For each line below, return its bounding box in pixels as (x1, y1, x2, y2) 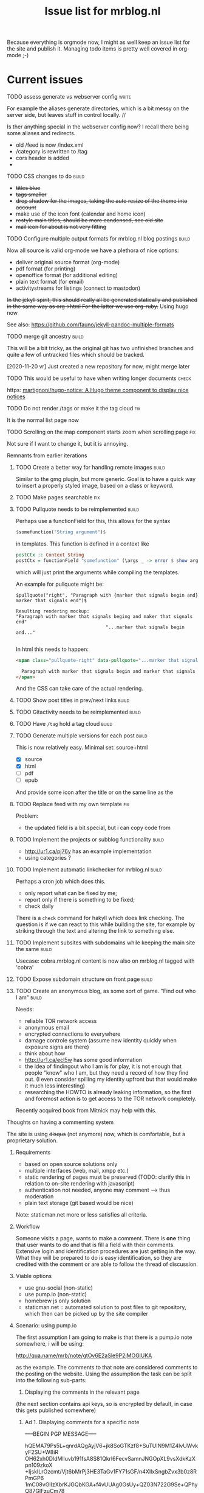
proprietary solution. (7, 1137, 58, 1144)
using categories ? (24, 854, 72, 861)
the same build (15, 945, 52, 952)
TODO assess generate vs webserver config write (7, 93, 131, 100)
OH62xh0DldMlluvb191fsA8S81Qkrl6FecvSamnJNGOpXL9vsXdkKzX (24, 1455, 196, 1462)
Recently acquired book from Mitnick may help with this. (15, 1106, 157, 1114)
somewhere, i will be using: (15, 1340, 84, 1347)
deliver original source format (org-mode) (15, 259, 120, 266)
